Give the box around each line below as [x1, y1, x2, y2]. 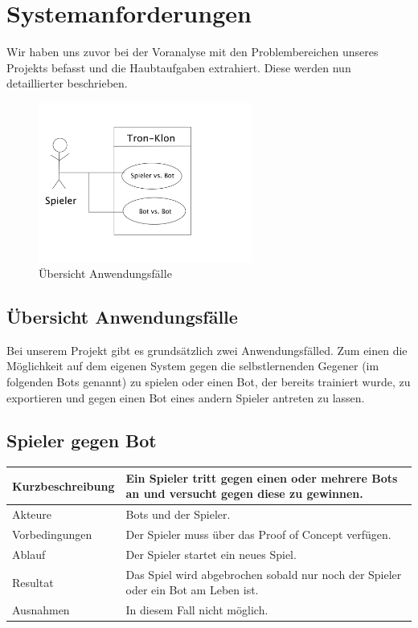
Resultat [12, 573, 54, 590]
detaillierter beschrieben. [6, 75, 128, 92]
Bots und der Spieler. [125, 506, 231, 523]
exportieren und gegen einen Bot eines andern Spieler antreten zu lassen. [6, 389, 365, 406]
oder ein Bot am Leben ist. [125, 581, 259, 598]
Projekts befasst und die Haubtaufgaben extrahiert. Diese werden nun [6, 59, 351, 75]
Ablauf [12, 545, 46, 562]
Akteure [12, 506, 52, 523]
